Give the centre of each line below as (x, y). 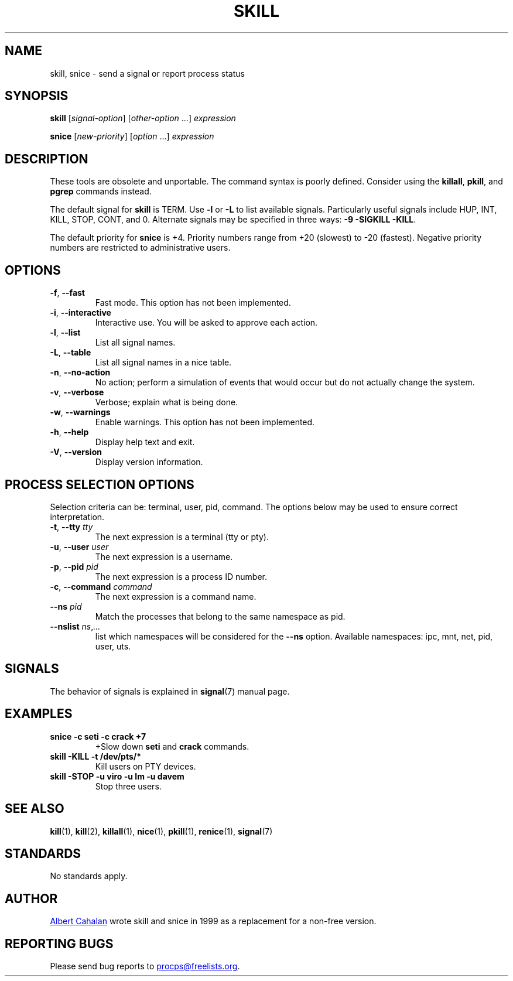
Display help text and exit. (145, 442)
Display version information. (149, 462)
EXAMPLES (39, 714)
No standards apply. (89, 876)
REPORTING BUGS (59, 944)
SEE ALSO (35, 809)
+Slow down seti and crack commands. (172, 746)
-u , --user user (79, 546)
